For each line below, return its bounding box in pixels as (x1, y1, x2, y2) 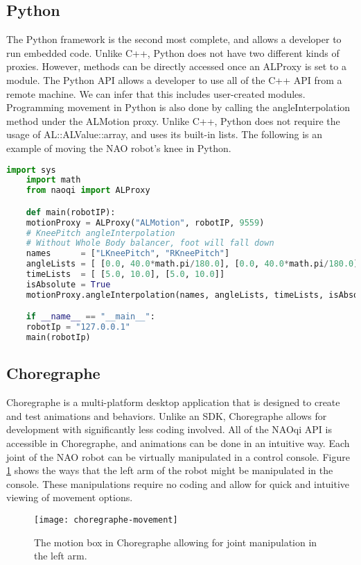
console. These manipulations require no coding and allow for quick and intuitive (6, 476, 350, 491)
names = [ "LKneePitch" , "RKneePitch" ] (26, 248, 230, 259)
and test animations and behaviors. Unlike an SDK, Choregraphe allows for (6, 408, 327, 423)
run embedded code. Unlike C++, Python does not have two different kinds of (6, 45, 340, 60)
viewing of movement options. (6, 490, 133, 505)
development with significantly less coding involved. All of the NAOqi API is (6, 422, 332, 437)
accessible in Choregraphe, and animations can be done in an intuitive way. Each (6, 435, 350, 450)
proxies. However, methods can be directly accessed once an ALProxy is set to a (6, 59, 346, 74)
